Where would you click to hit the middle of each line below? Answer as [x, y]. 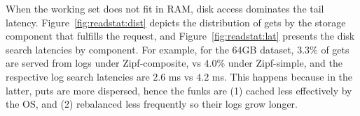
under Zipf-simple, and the [285, 63]
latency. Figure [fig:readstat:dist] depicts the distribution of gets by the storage [176, 22]
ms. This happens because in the [282, 76]
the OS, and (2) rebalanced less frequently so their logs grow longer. [152, 104]
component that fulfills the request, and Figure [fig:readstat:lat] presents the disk [180, 36]
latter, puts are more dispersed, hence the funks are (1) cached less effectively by [179, 90]
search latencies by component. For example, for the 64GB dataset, [150, 49]
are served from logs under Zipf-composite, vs [103, 63]
